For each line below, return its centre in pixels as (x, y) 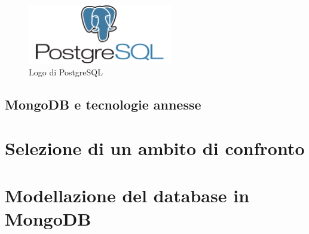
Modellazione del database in (127, 195)
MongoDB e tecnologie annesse (103, 104)
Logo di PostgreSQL (66, 72)
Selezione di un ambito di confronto (155, 148)
